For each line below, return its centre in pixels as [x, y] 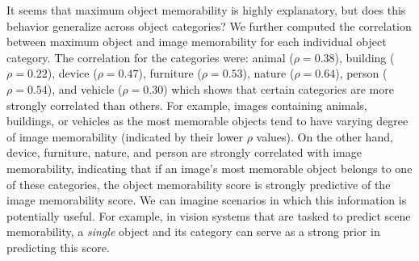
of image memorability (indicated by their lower [125, 136]
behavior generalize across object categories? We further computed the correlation [209, 25]
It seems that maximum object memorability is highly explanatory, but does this [206, 10]
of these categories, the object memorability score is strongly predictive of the [199, 184]
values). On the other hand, [325, 136]
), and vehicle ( [85, 88]
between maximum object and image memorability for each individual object [197, 42]
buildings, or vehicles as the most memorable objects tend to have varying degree [207, 121]
